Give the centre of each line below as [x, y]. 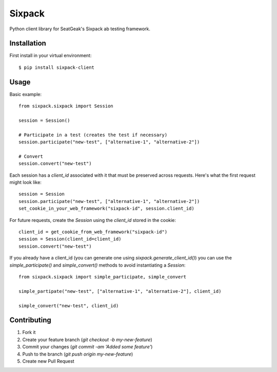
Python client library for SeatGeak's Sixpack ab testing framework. [80, 29]
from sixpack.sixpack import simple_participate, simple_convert [103, 277]
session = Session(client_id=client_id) [70, 239]
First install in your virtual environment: [51, 55]
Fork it [29, 332]
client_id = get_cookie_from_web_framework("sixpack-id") [93, 232]
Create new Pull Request [48, 361]
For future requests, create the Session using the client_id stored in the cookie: [93, 220]
